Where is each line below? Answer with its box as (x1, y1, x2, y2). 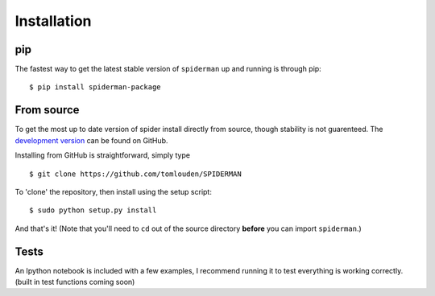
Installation (14, 12, 92, 30)
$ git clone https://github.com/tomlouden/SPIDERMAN (29, 169, 242, 179)
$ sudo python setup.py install (29, 206, 157, 215)
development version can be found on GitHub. (14, 135, 168, 145)
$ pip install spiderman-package (29, 83, 161, 92)
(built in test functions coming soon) (14, 277, 135, 286)
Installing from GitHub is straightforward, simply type (14, 150, 191, 160)
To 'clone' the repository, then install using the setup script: (14, 187, 213, 196)
